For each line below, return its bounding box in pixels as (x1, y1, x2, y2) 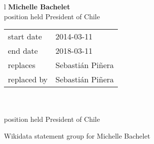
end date (8, 45, 38, 57)
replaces (8, 59, 36, 71)
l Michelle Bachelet (4, 1, 70, 11)
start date (8, 31, 42, 42)
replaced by (8, 73, 48, 85)
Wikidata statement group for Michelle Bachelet (4, 130, 151, 141)
